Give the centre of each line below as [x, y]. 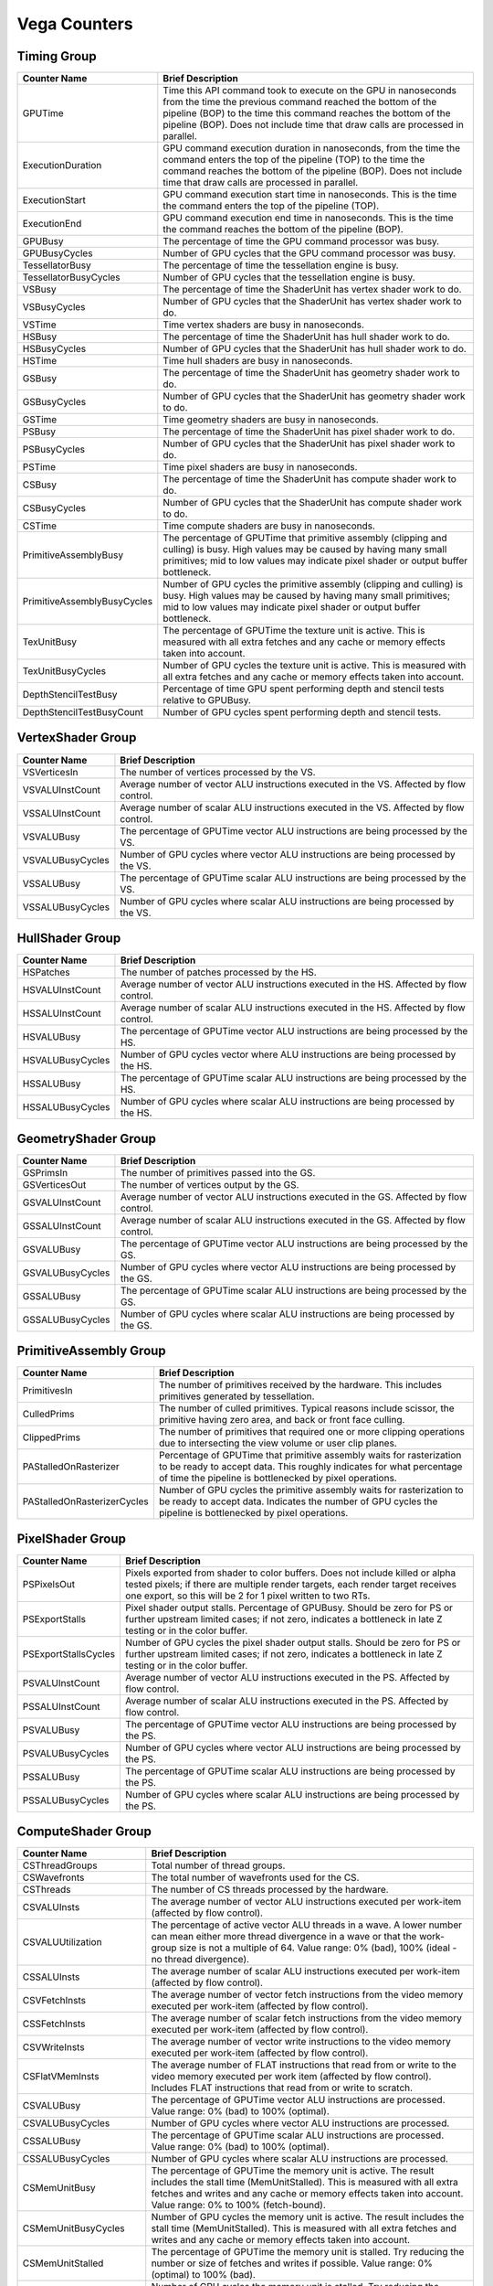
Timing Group [57, 56]
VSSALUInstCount [62, 813]
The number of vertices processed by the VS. [218, 772]
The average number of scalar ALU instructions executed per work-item [306, 1971]
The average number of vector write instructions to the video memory [301, 2042]
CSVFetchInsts [54, 2001]
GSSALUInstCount [62, 1225]
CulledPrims [48, 1415]
